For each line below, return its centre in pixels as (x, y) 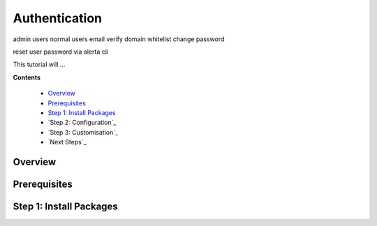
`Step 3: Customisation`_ (83, 132)
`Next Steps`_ (67, 142)
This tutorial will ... (39, 65)
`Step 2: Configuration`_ (82, 123)
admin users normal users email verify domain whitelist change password (119, 39)
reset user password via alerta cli (60, 52)
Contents (27, 77)
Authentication (58, 18)
